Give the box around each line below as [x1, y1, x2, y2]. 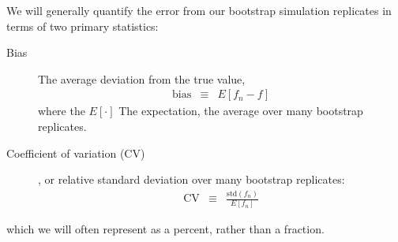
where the [38, 102, 85, 119]
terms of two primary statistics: [6, 17, 159, 34]
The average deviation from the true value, [38, 70, 246, 87]
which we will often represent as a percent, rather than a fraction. [6, 221, 325, 237]
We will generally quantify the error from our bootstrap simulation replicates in [6, 2, 392, 18]
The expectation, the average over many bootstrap [118, 102, 363, 119]
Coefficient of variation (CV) [6, 144, 145, 161]
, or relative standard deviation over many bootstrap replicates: [38, 171, 345, 188]
